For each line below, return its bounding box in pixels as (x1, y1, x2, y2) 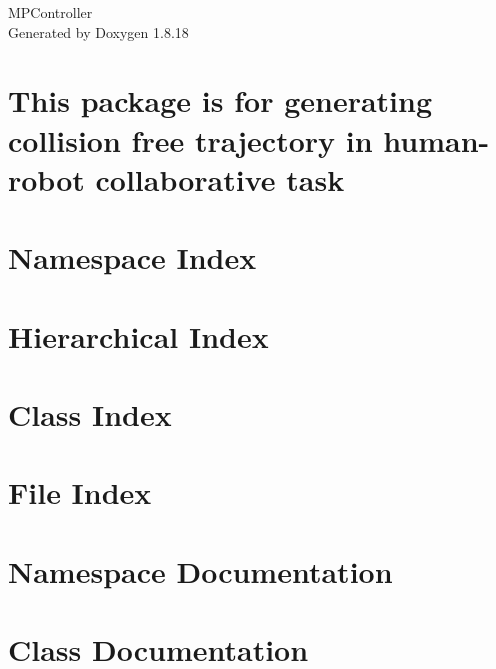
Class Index (8, 393, 172, 434)
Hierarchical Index (8, 315, 269, 356)
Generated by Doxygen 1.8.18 (8, 21, 189, 42)
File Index (8, 472, 152, 513)
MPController (8, 2, 93, 22)
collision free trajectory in (8, 119, 373, 160)
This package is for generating (8, 80, 433, 121)
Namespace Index (8, 237, 257, 278)
